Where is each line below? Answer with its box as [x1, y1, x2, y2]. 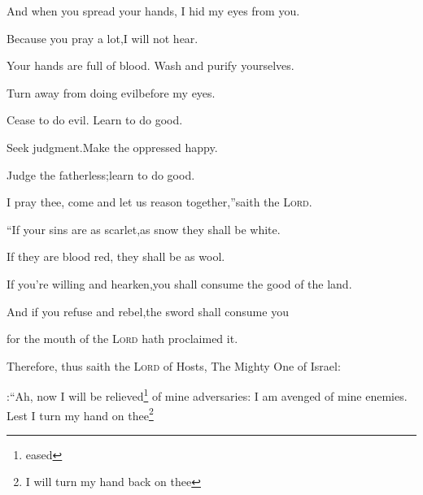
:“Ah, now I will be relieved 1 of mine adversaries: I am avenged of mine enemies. [7, 385, 408, 404]
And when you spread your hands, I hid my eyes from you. [7, 2, 300, 19]
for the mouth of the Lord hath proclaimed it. [7, 330, 238, 347]
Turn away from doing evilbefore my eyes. [7, 84, 216, 101]
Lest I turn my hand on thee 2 [7, 404, 154, 423]
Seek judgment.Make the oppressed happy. [7, 138, 218, 155]
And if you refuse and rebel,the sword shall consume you [7, 302, 289, 319]
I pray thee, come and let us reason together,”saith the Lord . [7, 193, 312, 211]
